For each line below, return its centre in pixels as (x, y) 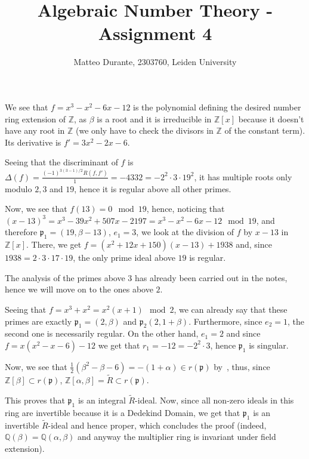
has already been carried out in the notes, (211, 277)
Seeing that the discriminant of (61, 162)
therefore (21, 232)
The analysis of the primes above (65, 277)
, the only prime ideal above (124, 258)
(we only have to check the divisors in (145, 130)
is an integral (102, 400)
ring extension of (35, 118)
